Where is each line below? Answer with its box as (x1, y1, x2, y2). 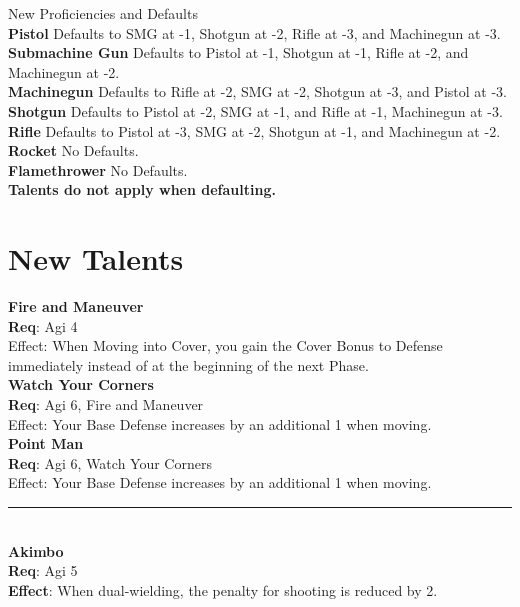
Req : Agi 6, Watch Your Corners (8, 452, 212, 473)
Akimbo (8, 540, 64, 561)
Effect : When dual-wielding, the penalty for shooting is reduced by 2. (8, 579, 438, 600)
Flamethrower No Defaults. (8, 159, 188, 180)
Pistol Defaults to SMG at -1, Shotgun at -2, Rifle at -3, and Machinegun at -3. (8, 22, 501, 43)
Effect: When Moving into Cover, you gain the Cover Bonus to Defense (8, 335, 443, 356)
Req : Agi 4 (8, 315, 78, 336)
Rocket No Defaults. (8, 140, 139, 161)
